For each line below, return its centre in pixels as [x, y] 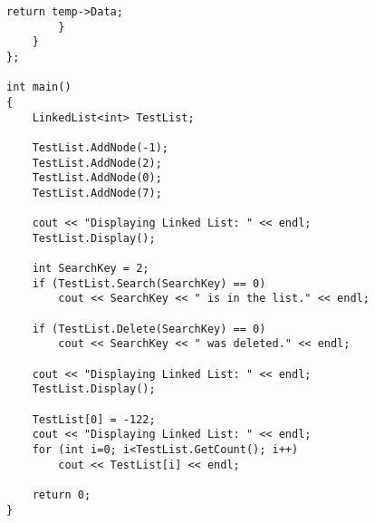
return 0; [62, 495]
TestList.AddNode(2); [97, 163]
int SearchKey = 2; [91, 269]
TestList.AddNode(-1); [100, 147]
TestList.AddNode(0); [97, 178]
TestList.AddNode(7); [97, 193]
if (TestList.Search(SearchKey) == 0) [149, 283]
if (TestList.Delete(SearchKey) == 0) [149, 329]
